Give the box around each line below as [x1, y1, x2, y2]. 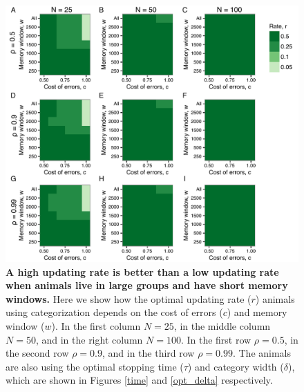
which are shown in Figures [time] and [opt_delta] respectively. [6, 373, 273, 387]
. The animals [232, 346, 292, 360]
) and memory [227, 305, 287, 319]
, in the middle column [173, 318, 271, 333]
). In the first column [51, 318, 141, 333]
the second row [6, 346, 69, 360]
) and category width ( [187, 359, 284, 373]
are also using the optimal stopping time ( [6, 359, 184, 373]
